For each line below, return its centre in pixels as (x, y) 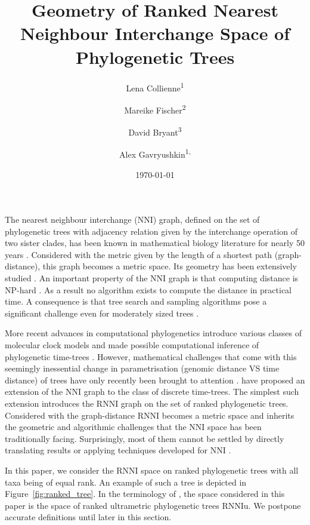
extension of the (34, 392)
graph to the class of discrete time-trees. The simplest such (191, 392)
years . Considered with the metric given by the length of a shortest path (139, 254)
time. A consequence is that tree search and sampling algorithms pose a (136, 301)
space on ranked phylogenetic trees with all (220, 470)
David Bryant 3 (155, 131)
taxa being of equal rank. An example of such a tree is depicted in (126, 482)
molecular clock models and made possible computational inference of (132, 345)
